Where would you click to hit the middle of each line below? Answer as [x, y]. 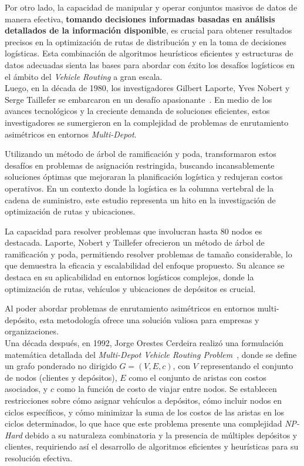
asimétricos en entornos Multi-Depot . [71, 134]
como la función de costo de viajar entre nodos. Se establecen [167, 389]
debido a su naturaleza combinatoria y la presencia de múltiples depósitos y [161, 435]
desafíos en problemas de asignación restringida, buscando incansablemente [140, 165]
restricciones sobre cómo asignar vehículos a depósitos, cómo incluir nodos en [143, 400]
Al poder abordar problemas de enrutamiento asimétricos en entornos [130, 308]
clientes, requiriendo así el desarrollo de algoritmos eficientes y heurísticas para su [152, 446]
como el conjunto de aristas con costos [197, 377]
